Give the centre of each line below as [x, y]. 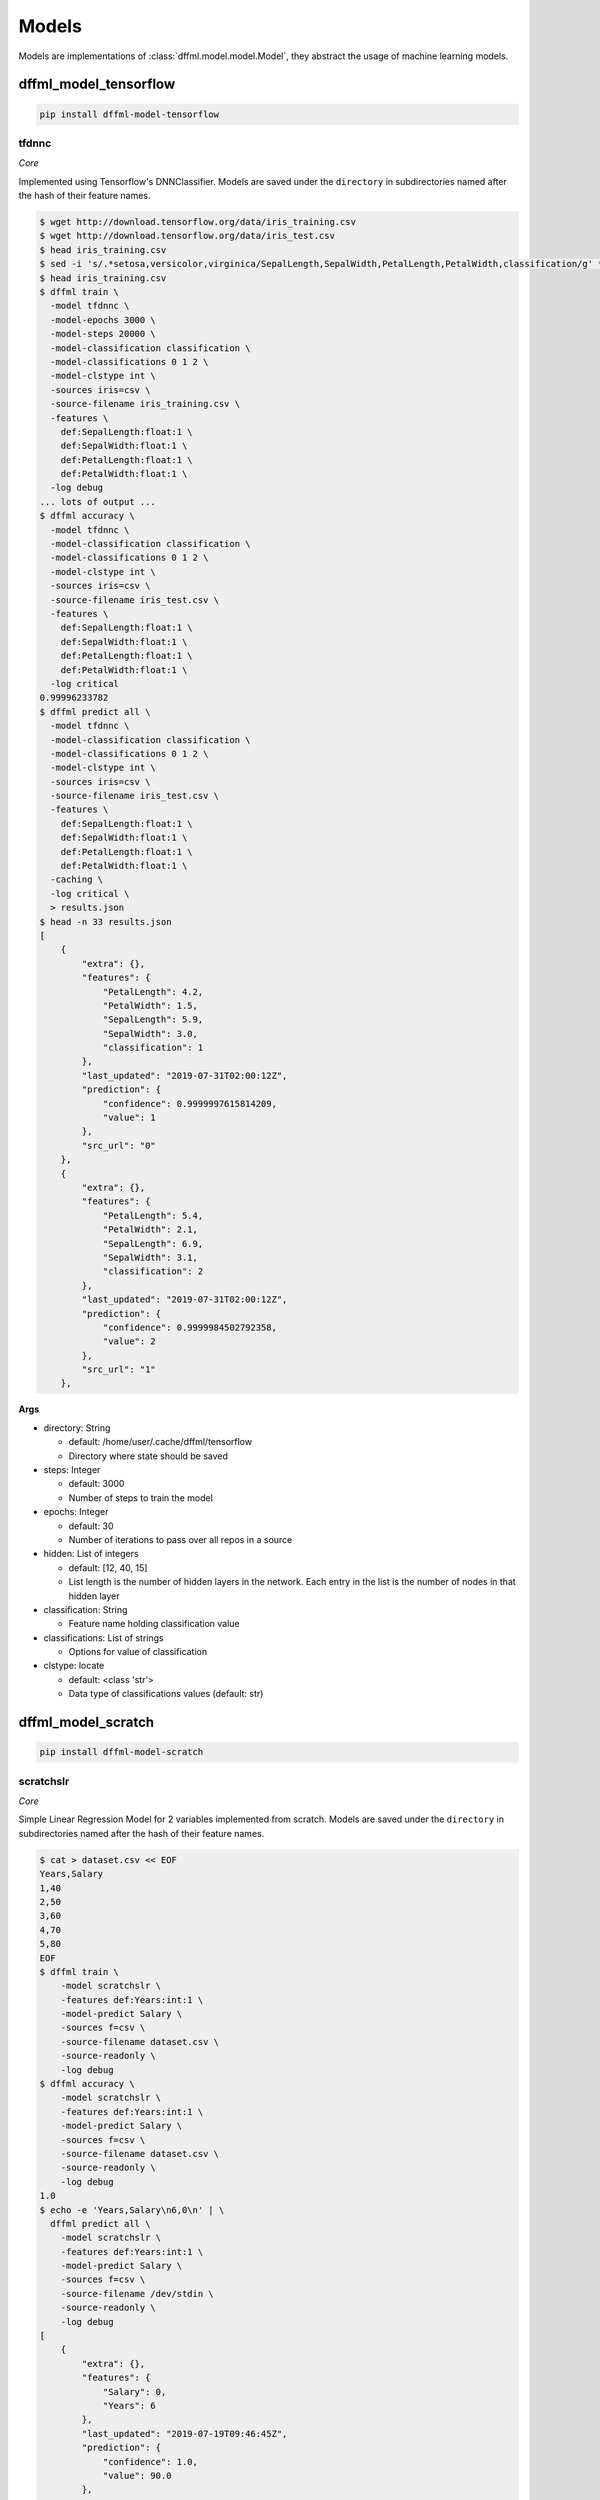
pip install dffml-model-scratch [121, 1752]
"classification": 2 [153, 1271]
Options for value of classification [138, 1652]
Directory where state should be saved [148, 1456]
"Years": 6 [129, 2405]
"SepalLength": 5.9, [153, 1019]
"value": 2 [129, 1341]
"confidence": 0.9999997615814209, [189, 1103]
